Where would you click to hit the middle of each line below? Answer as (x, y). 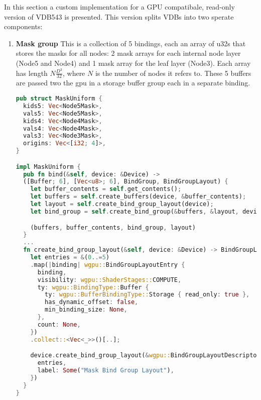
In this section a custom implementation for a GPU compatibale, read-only (119, 7)
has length (32, 73)
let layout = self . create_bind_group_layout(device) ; (122, 204)
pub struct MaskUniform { (59, 99)
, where (74, 73)
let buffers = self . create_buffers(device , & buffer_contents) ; (138, 197)
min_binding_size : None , (86, 310)
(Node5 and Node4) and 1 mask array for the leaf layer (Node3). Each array (133, 63)
